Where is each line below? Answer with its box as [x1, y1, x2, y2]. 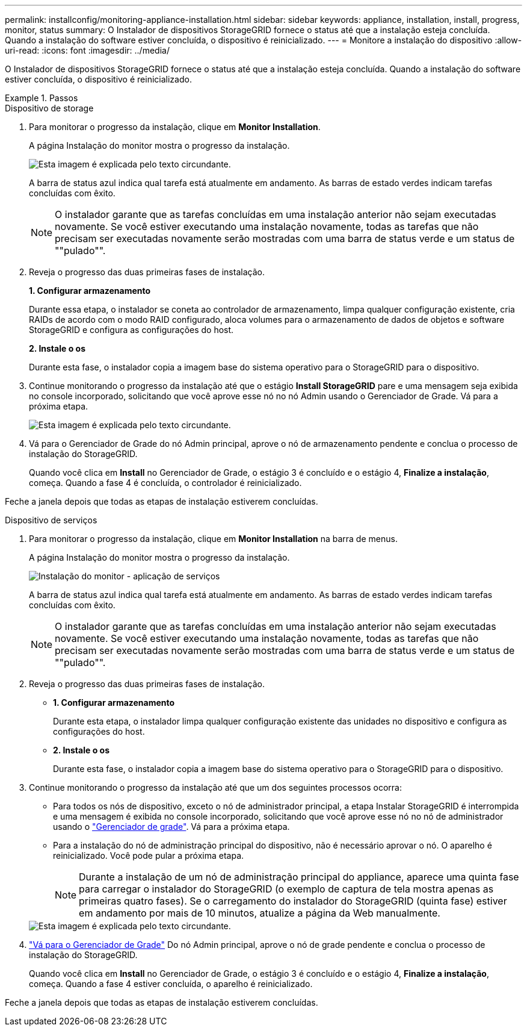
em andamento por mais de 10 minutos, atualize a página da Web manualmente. [79, 907, 440, 919]
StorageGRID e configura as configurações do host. [29, 325, 234, 335]
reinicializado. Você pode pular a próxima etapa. [53, 850, 244, 861]
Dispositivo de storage [5, 103, 94, 113]
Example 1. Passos [5, 93, 78, 103]
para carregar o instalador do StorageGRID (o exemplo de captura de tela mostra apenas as [79, 883, 494, 895]
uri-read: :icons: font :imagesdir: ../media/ [5, 45, 170, 55]
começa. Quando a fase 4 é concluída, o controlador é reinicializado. [29, 478, 302, 488]
